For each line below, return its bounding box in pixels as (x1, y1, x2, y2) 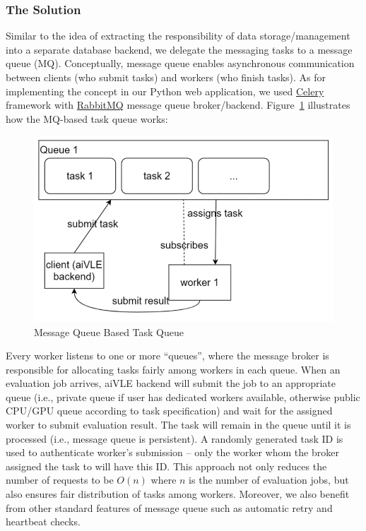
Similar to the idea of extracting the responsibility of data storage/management (6, 28, 350, 43)
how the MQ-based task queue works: (6, 111, 168, 126)
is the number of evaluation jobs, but (189, 472, 349, 487)
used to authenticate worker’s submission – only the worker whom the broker (6, 445, 339, 460)
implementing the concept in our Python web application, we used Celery (6, 83, 324, 98)
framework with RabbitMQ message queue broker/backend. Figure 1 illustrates (6, 97, 350, 112)
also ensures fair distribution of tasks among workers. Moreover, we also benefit (6, 487, 350, 501)
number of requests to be (6, 472, 114, 487)
